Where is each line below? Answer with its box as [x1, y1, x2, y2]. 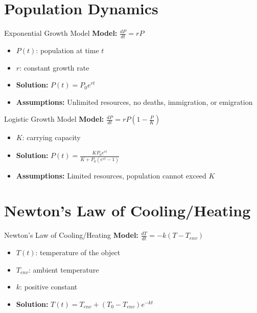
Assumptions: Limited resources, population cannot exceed [16, 170, 206, 181]
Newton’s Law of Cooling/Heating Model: [4, 230, 138, 240]
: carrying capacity [22, 132, 81, 143]
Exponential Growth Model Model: [4, 28, 118, 38]
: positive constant [20, 281, 78, 292]
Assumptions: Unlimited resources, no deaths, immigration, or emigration [16, 96, 253, 107]
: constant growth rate [19, 62, 89, 73]
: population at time [36, 44, 99, 55]
